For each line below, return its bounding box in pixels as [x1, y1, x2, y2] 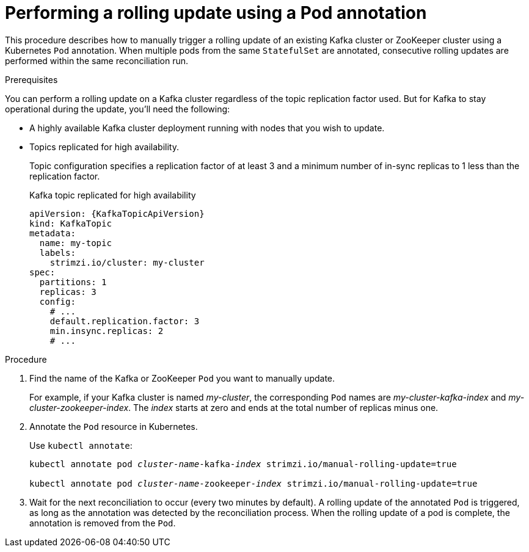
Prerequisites [5, 74, 58, 85]
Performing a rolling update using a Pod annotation [5, 2, 427, 23]
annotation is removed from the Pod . [29, 517, 176, 528]
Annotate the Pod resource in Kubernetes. [29, 421, 198, 432]
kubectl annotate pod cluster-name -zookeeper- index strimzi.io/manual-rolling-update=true [29, 478, 478, 488]
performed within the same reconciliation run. [5, 55, 189, 66]
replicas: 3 [39, 286, 97, 297]
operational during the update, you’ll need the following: [5, 103, 230, 114]
